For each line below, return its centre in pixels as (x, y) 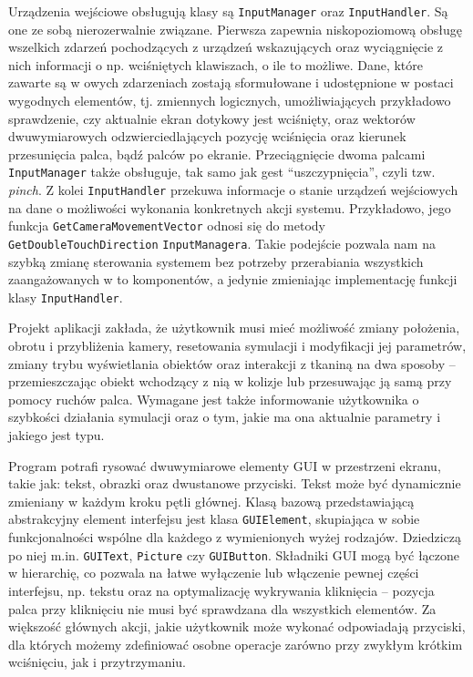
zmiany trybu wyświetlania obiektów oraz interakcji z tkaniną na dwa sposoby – (232, 363)
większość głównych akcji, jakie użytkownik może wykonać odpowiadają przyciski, (237, 626)
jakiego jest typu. (57, 435)
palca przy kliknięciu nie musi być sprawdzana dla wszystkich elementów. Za (222, 608)
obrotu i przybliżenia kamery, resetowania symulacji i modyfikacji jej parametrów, (237, 346)
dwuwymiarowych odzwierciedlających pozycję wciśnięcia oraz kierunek (207, 136)
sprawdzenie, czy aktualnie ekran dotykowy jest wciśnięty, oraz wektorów (212, 118)
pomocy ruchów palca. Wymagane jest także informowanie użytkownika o (214, 399)
